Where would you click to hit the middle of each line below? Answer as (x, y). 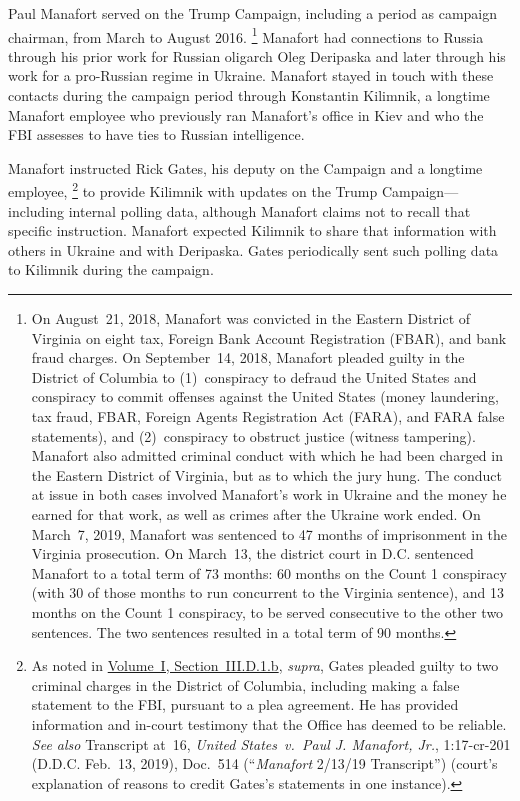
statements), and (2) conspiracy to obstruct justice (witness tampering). (253, 435)
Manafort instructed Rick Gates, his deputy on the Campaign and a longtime (245, 167)
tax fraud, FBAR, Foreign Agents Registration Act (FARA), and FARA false (268, 416)
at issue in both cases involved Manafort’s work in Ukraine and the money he (269, 494)
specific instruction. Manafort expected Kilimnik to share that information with (252, 230)
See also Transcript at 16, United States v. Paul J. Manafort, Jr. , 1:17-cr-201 (271, 743)
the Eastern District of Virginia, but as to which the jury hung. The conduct (266, 474)
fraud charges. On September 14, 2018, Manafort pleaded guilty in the (248, 357)
